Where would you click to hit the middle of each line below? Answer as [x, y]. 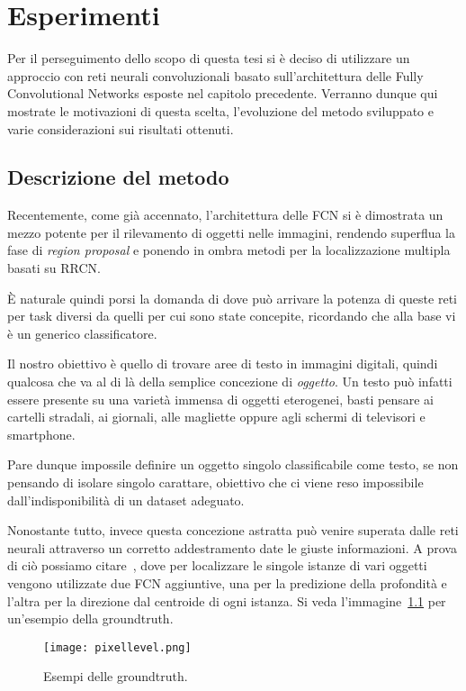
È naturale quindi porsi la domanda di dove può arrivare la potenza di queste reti [232, 298]
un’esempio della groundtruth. [90, 618]
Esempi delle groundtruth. [116, 676]
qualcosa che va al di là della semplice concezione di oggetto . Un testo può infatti [230, 382]
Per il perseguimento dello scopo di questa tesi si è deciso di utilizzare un [209, 58]
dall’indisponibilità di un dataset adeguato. [126, 500]
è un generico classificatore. [82, 333]
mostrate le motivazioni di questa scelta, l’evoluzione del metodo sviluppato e [220, 110]
